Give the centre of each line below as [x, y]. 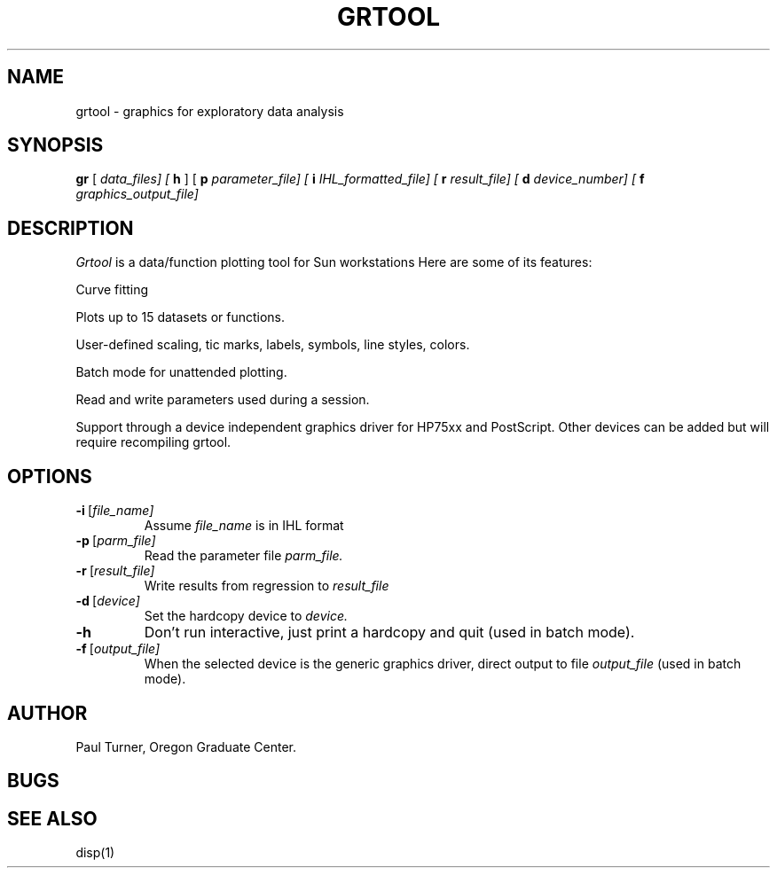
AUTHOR [47, 713]
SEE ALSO [52, 818]
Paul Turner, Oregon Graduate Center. [186, 746]
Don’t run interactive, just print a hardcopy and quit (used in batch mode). [389, 633]
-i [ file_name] [115, 511]
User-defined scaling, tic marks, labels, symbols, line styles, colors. [273, 345]
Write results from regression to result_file [267, 586]
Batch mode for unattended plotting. [181, 372]
